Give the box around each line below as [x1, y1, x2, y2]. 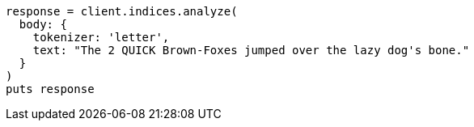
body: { [19, 18, 67, 31]
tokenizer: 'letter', [32, 31, 170, 44]
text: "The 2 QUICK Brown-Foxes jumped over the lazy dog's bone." [32, 44, 470, 57]
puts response [6, 83, 95, 95]
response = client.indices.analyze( [6, 5, 238, 18]
